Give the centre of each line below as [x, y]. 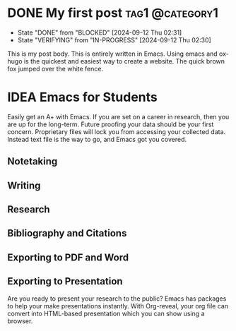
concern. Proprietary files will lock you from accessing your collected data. [117, 131]
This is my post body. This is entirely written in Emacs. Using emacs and [112, 54]
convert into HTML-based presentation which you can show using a [106, 313]
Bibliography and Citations [67, 233]
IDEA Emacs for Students [82, 97]
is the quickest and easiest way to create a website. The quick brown [124, 61]
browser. [20, 321]
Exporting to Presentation [65, 281]
